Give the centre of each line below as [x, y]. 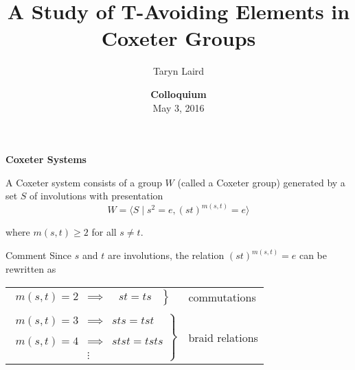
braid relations [223, 337]
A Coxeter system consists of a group [84, 182]
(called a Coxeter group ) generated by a [261, 182]
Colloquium [179, 94]
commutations [222, 297]
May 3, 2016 [179, 107]
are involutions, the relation [166, 255]
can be [313, 255]
